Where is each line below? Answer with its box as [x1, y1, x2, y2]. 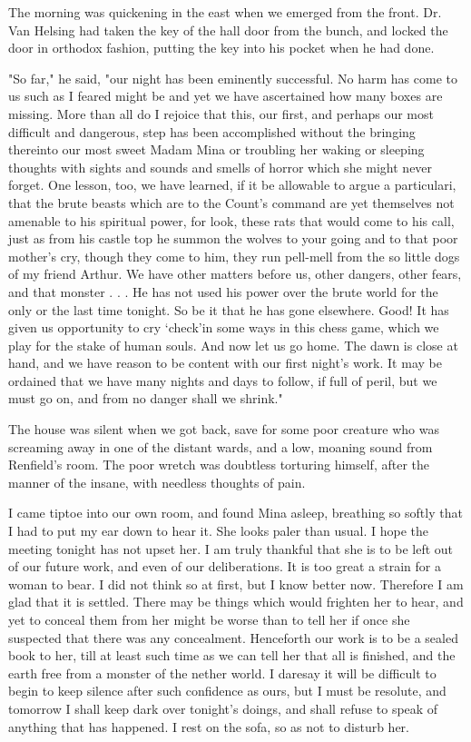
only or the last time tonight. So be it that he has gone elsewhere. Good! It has [8, 300, 449, 319]
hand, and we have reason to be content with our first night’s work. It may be [8, 353, 442, 372]
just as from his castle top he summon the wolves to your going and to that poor [8, 229, 458, 248]
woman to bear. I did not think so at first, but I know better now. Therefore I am [8, 574, 464, 593]
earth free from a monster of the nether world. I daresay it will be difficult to [8, 663, 437, 682]
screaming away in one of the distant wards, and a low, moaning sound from [8, 437, 433, 456]
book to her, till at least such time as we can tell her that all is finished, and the [8, 646, 456, 665]
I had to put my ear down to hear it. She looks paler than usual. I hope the [8, 521, 429, 540]
